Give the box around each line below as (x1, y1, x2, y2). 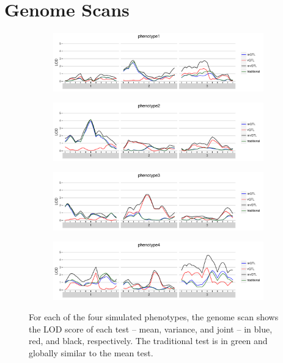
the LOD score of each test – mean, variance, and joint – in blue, (29, 322, 273, 335)
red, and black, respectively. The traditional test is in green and (29, 334, 268, 347)
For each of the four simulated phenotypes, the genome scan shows (29, 311, 279, 323)
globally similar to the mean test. (29, 346, 153, 359)
